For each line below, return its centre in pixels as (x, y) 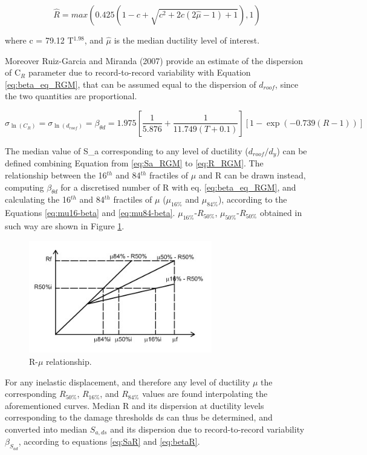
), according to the (252, 199)
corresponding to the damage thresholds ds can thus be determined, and (139, 417)
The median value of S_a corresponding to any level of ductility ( (127, 150)
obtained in (281, 213)
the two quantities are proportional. (71, 96)
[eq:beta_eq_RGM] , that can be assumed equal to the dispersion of (131, 84)
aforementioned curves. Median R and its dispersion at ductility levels (135, 405)
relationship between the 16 (56, 175)
